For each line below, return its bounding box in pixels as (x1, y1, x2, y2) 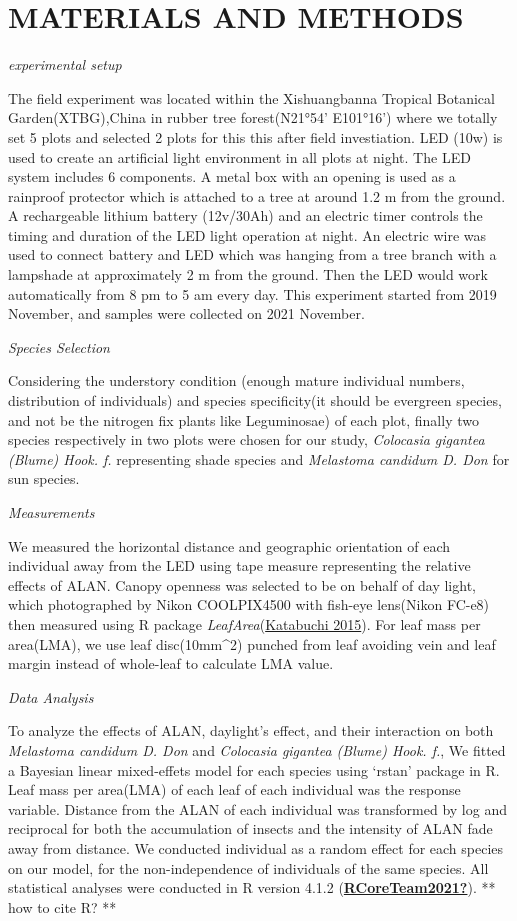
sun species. (8, 468, 80, 489)
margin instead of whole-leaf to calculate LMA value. (8, 653, 334, 674)
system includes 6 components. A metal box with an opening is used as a (8, 166, 456, 187)
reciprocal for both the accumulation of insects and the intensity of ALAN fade (8, 818, 493, 839)
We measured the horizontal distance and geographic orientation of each (8, 535, 451, 556)
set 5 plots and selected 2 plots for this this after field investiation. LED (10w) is (8, 126, 503, 147)
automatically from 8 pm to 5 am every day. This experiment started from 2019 (8, 283, 497, 304)
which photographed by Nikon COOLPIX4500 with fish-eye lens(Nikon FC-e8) (8, 594, 490, 615)
